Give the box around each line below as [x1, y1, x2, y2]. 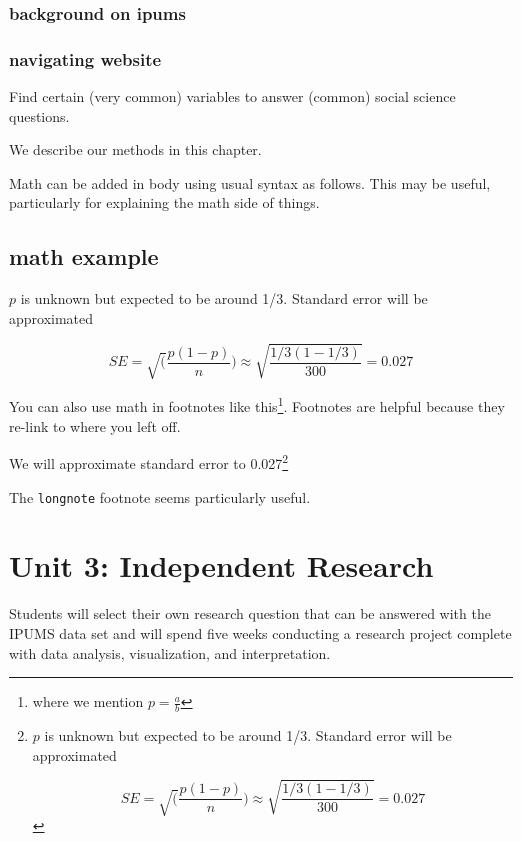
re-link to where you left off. [9, 415, 181, 436]
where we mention [32, 691, 144, 712]
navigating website [9, 46, 162, 71]
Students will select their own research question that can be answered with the [9, 603, 491, 624]
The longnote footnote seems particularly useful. [9, 486, 311, 507]
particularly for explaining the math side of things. [9, 192, 320, 213]
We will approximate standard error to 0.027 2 [9, 450, 289, 473]
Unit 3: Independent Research [9, 545, 434, 586]
